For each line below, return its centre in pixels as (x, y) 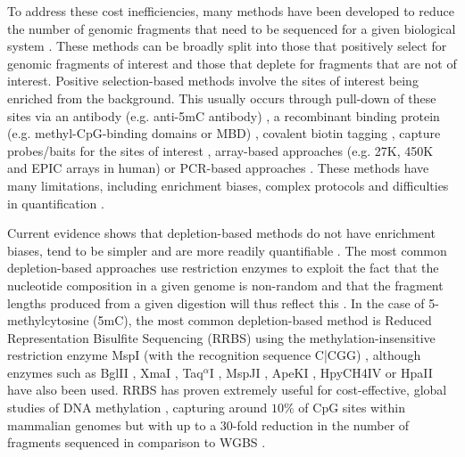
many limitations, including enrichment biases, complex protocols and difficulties (228, 185)
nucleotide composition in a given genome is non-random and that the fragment (225, 285)
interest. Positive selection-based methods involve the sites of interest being (213, 81)
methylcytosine (48, 320)
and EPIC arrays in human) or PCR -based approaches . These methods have (218, 168)
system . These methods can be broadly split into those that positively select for (227, 46)
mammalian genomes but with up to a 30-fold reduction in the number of (208, 424)
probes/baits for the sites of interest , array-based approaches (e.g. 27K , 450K (220, 150)
